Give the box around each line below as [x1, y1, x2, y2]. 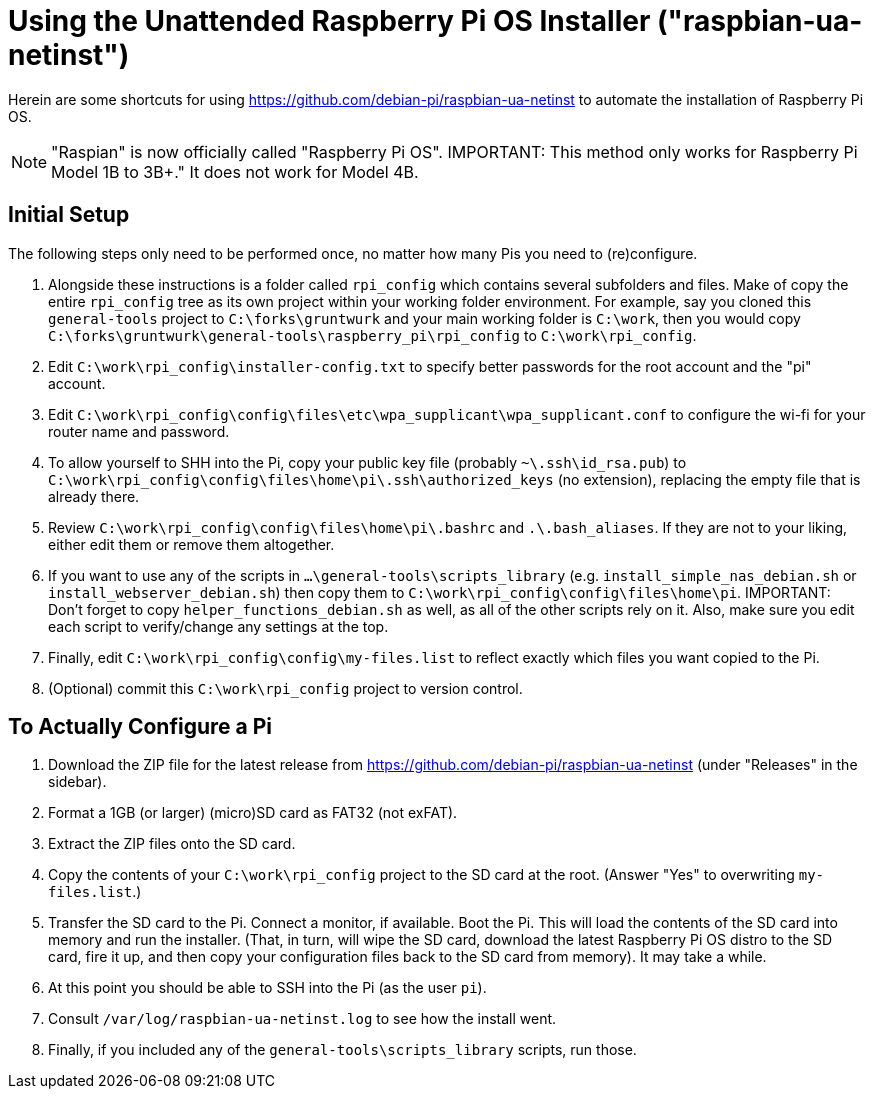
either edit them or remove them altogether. [48, 535, 335, 553]
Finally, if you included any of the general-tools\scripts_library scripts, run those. [48, 1041, 637, 1059]
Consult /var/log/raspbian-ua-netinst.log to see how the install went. [48, 1010, 557, 1028]
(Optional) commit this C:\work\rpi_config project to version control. [48, 679, 523, 697]
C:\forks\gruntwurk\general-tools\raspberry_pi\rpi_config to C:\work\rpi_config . [48, 326, 697, 344]
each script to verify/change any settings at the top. [48, 617, 389, 635]
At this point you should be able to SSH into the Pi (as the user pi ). [48, 979, 487, 997]
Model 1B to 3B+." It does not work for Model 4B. [51, 161, 419, 182]
